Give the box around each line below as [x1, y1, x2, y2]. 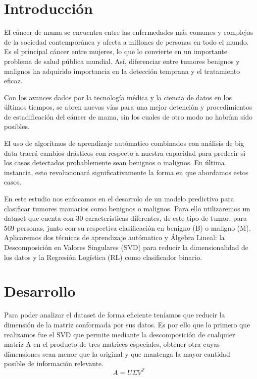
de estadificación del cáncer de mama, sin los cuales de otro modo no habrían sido [4, 111, 253, 122]
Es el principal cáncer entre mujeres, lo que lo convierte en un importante [4, 46, 227, 57]
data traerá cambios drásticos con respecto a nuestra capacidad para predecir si [4, 147, 246, 158]
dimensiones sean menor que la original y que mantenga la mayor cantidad [4, 348, 230, 359]
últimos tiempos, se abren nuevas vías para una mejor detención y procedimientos [4, 102, 252, 112]
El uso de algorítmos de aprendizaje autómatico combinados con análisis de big [4, 138, 244, 148]
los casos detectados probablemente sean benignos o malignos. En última [4, 157, 225, 168]
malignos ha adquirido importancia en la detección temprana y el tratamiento [4, 65, 240, 76]
